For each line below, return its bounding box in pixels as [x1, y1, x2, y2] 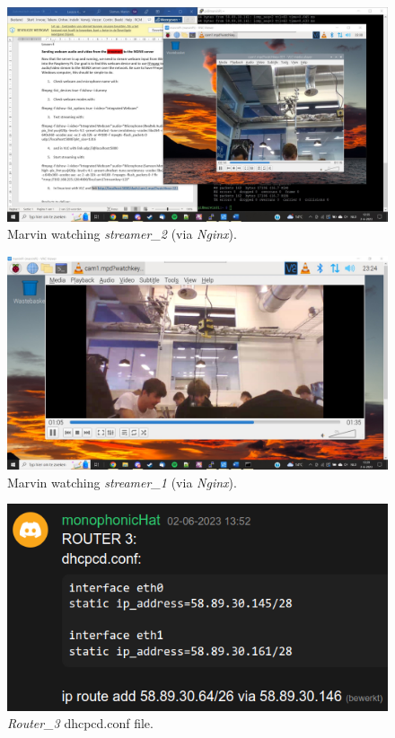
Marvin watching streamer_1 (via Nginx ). [7, 472, 237, 491]
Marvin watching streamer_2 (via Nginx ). [7, 224, 237, 243]
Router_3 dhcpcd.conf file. [7, 714, 154, 733]
